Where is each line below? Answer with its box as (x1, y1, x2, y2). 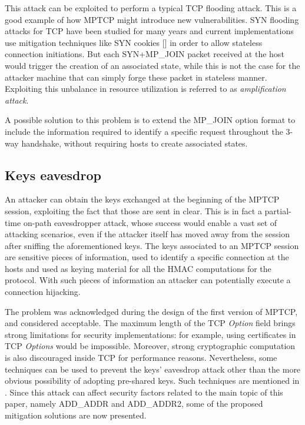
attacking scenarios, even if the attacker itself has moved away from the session (5, 228, 290, 240)
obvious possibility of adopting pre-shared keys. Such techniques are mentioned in (5, 374, 300, 387)
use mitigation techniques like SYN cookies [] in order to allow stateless (5, 36, 263, 48)
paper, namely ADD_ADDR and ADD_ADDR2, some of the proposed (5, 397, 263, 410)
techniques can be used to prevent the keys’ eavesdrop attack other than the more (5, 363, 301, 375)
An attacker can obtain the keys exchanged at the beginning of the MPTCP (5, 193, 280, 205)
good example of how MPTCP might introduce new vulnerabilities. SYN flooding (5, 13, 299, 25)
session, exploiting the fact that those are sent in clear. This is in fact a (5, 204, 262, 217)
